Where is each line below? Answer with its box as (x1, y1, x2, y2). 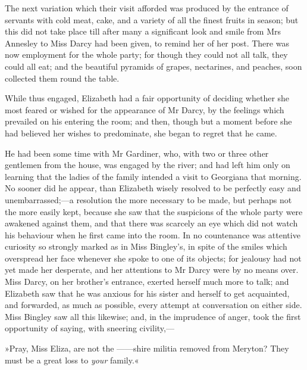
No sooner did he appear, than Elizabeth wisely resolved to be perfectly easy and (5, 182, 301, 194)
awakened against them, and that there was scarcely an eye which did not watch (5, 217, 298, 229)
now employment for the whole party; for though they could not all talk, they (5, 48, 288, 61)
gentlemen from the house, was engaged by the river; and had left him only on (5, 158, 290, 171)
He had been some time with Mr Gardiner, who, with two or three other (5, 147, 269, 159)
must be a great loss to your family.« (5, 353, 139, 366)
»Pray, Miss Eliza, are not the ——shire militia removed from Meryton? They (5, 342, 289, 355)
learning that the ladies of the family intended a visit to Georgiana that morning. (5, 170, 302, 182)
